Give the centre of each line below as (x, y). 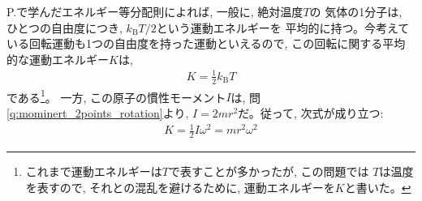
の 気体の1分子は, (356, 11)
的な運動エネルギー (58, 59)
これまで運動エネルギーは (94, 171)
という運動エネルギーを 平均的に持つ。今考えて (283, 27)
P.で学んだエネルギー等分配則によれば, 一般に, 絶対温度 (155, 11)
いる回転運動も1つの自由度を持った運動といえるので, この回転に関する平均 (206, 43)
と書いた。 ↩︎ (378, 187)
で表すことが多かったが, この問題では (269, 171)
